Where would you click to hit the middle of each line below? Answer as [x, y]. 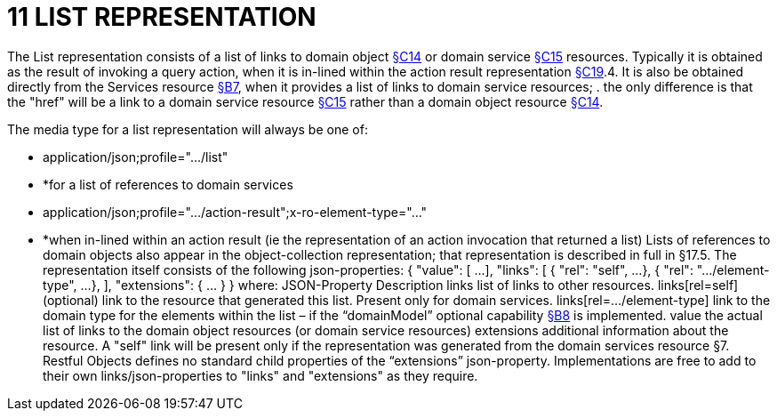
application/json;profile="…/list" [136, 157]
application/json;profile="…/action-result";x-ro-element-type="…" [235, 212]
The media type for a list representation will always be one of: [188, 129]
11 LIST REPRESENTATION [162, 17]
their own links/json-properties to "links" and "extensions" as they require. [260, 375]
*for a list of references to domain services [168, 184]
